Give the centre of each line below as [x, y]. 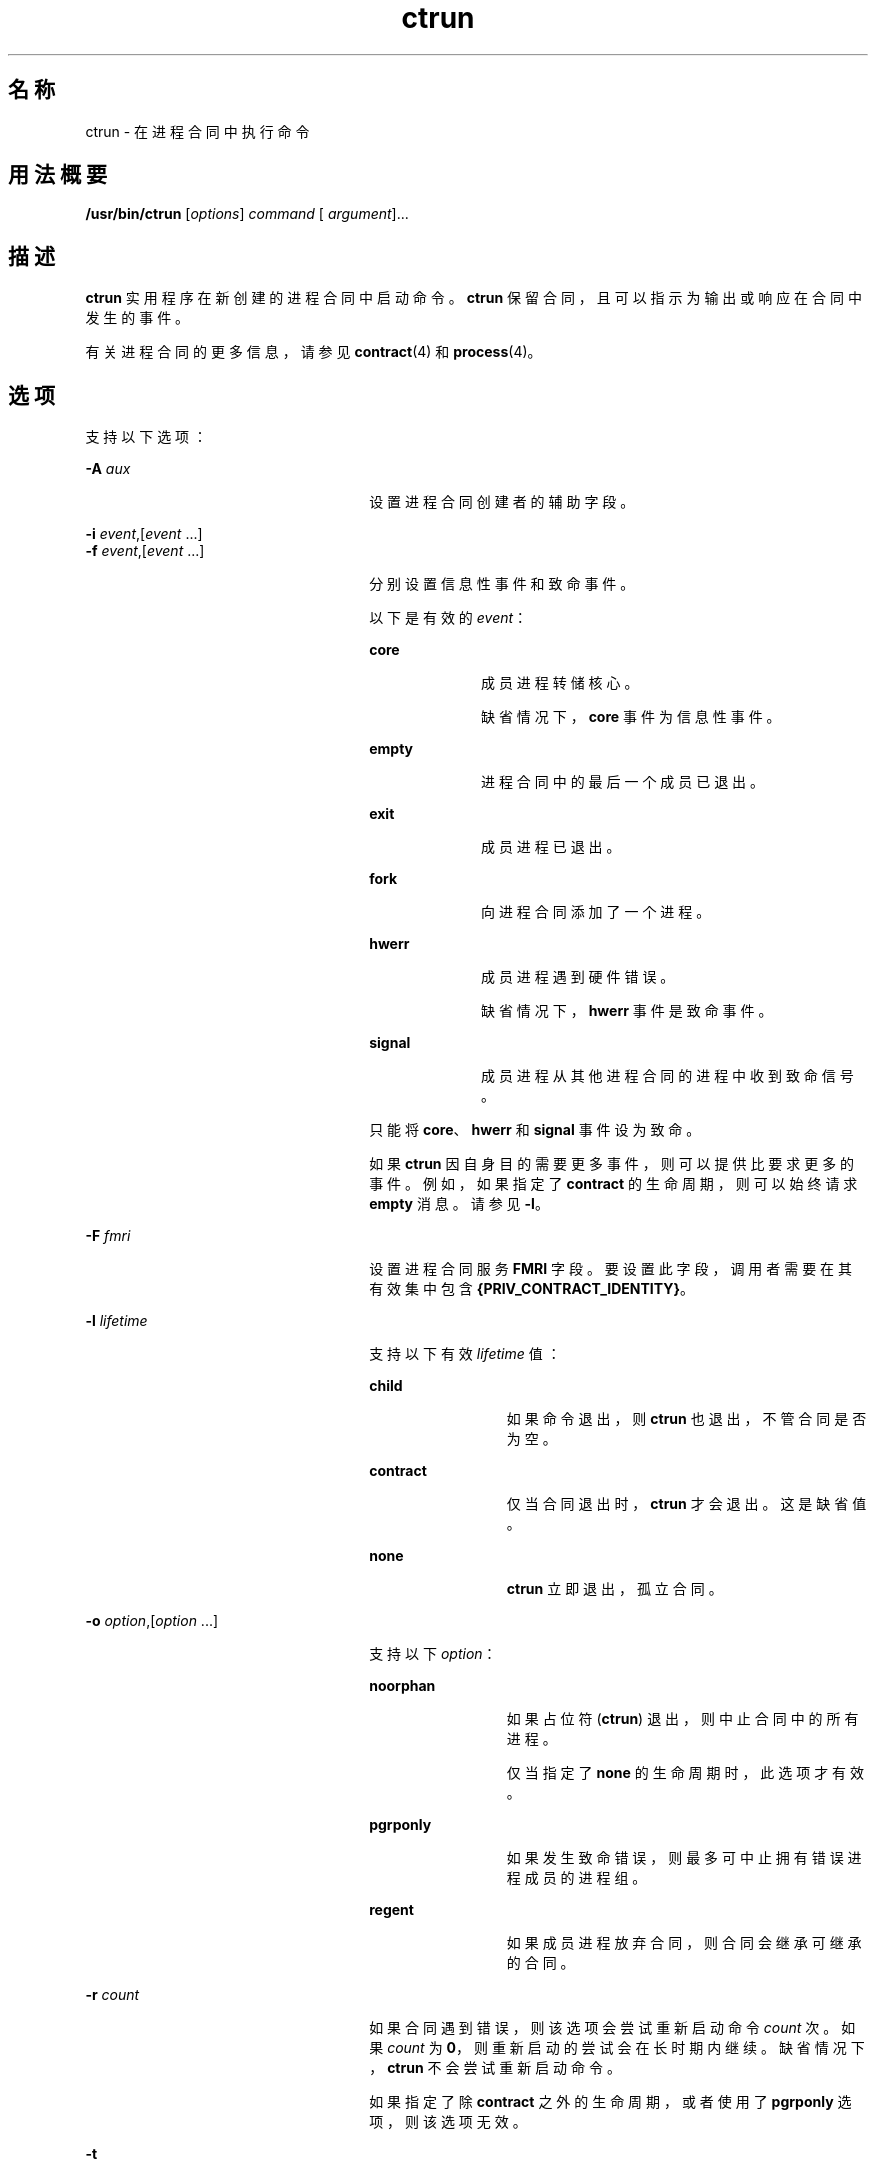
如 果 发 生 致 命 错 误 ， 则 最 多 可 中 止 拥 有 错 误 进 [684, 1858]
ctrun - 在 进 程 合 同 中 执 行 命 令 [197, 131]
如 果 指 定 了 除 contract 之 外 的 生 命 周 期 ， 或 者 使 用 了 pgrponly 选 [610, 2102]
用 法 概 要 [57, 175]
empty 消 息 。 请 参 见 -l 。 [459, 1204]
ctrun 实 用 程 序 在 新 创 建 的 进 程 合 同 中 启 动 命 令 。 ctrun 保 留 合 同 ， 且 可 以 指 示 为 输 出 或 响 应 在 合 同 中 [473, 298]
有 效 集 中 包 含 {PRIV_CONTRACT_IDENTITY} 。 [532, 1289]
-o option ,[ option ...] [152, 1621]
